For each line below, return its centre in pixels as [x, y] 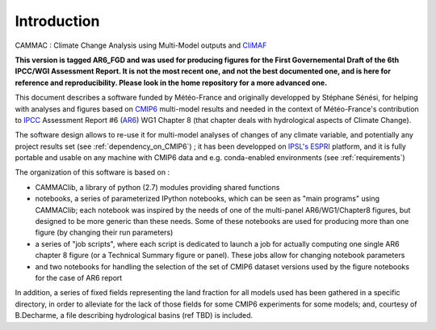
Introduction [57, 21]
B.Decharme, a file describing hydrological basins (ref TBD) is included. [134, 315]
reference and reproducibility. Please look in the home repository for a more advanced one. [171, 82]
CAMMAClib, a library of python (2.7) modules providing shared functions [157, 187]
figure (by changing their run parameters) [104, 233]
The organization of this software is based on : [92, 172]
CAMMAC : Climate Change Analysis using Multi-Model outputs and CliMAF [141, 45]
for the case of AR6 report [79, 277]
